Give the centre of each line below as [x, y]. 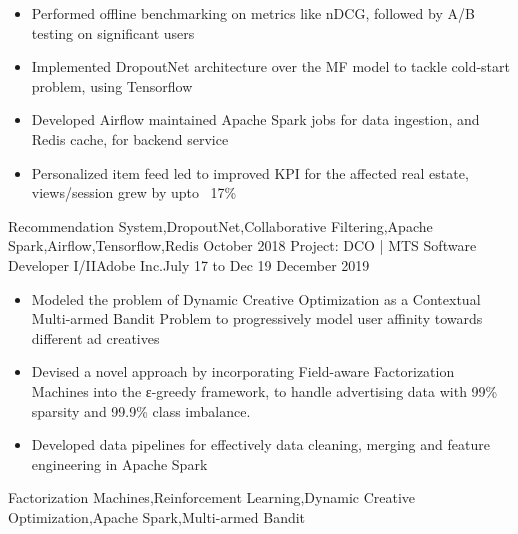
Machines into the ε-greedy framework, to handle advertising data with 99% [264, 390]
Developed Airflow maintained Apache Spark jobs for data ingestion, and [255, 119]
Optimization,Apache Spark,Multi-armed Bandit [157, 516]
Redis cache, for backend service [130, 138]
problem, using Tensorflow [112, 85]
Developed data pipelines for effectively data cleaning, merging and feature [260, 444]
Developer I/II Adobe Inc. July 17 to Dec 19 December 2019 [189, 264]
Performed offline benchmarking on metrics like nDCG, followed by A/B [253, 13]
